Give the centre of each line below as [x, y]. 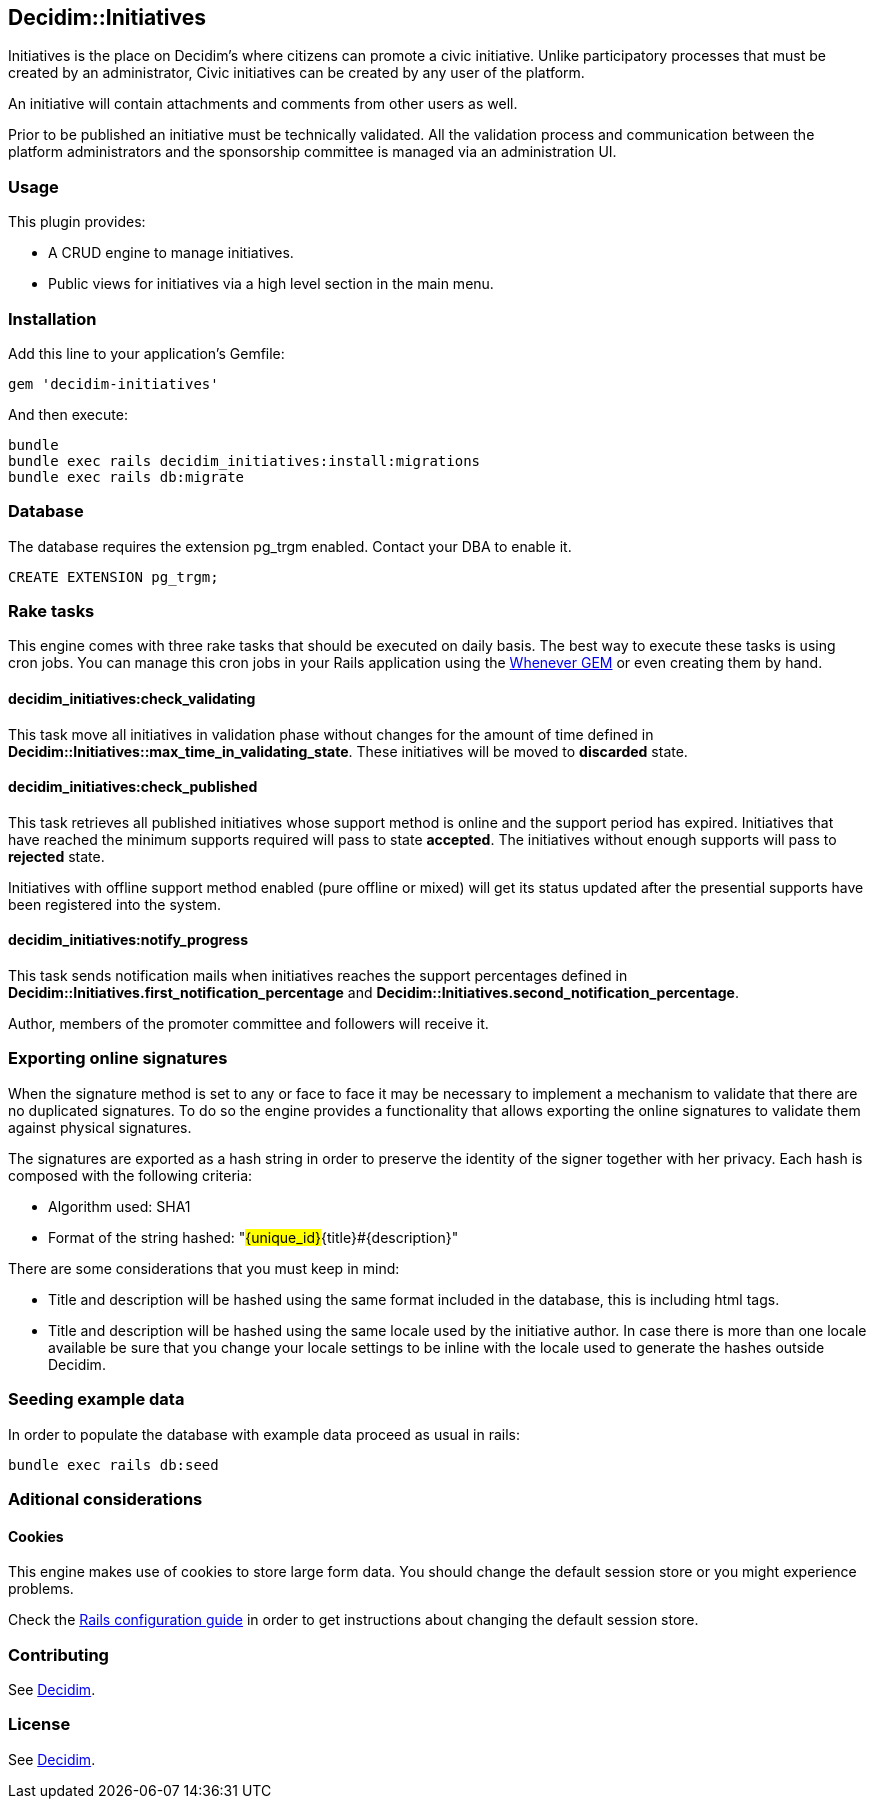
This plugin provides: [77, 222]
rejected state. [56, 856]
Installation [52, 318]
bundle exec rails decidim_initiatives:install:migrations [244, 460]
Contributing [58, 1654]
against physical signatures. [100, 1127]
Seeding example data [96, 1399]
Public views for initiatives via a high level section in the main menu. [271, 284]
